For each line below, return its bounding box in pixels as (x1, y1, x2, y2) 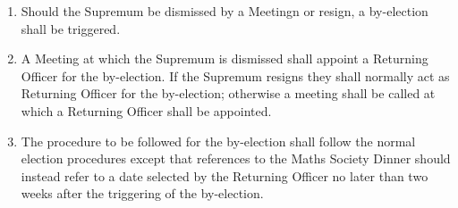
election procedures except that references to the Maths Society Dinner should (21, 149, 451, 168)
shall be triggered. (21, 19, 121, 37)
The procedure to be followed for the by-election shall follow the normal (21, 131, 416, 150)
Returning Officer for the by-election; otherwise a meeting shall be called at (21, 84, 436, 103)
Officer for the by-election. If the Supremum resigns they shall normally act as (21, 66, 450, 85)
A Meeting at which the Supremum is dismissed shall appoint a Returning (21, 49, 428, 68)
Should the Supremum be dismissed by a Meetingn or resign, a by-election (21, 2, 428, 20)
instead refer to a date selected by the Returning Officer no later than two (21, 166, 428, 185)
